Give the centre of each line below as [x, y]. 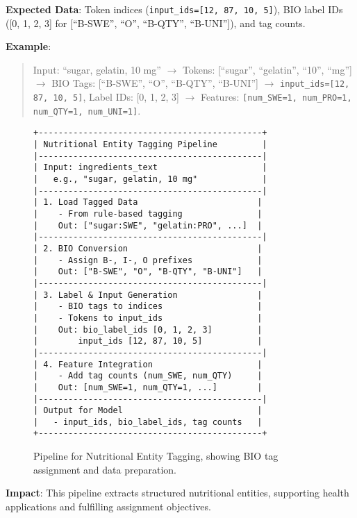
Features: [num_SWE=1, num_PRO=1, [276, 97]
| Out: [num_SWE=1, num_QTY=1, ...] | [148, 387]
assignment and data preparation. [105, 469]
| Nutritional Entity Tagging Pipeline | [150, 145]
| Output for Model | [148, 411]
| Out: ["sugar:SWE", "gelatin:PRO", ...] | [148, 225]
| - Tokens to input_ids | [148, 318]
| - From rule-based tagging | [148, 214]
